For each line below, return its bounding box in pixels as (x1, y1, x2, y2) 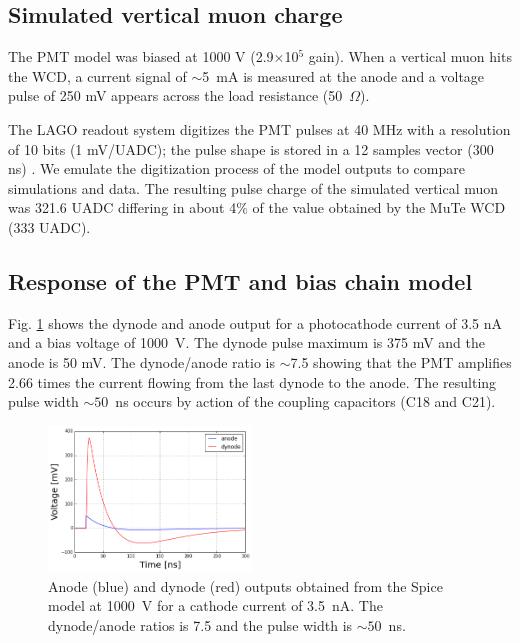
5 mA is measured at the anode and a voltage (202, 65, 485, 86)
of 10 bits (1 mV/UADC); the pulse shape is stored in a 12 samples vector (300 (8, 138, 494, 159)
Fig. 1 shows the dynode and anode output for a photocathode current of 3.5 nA (8, 312, 503, 333)
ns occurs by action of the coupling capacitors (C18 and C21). (115, 391, 496, 412)
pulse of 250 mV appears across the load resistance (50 (8, 85, 343, 106)
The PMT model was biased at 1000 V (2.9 (8, 46, 274, 67)
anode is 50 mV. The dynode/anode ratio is (8, 351, 275, 372)
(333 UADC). (8, 216, 91, 237)
